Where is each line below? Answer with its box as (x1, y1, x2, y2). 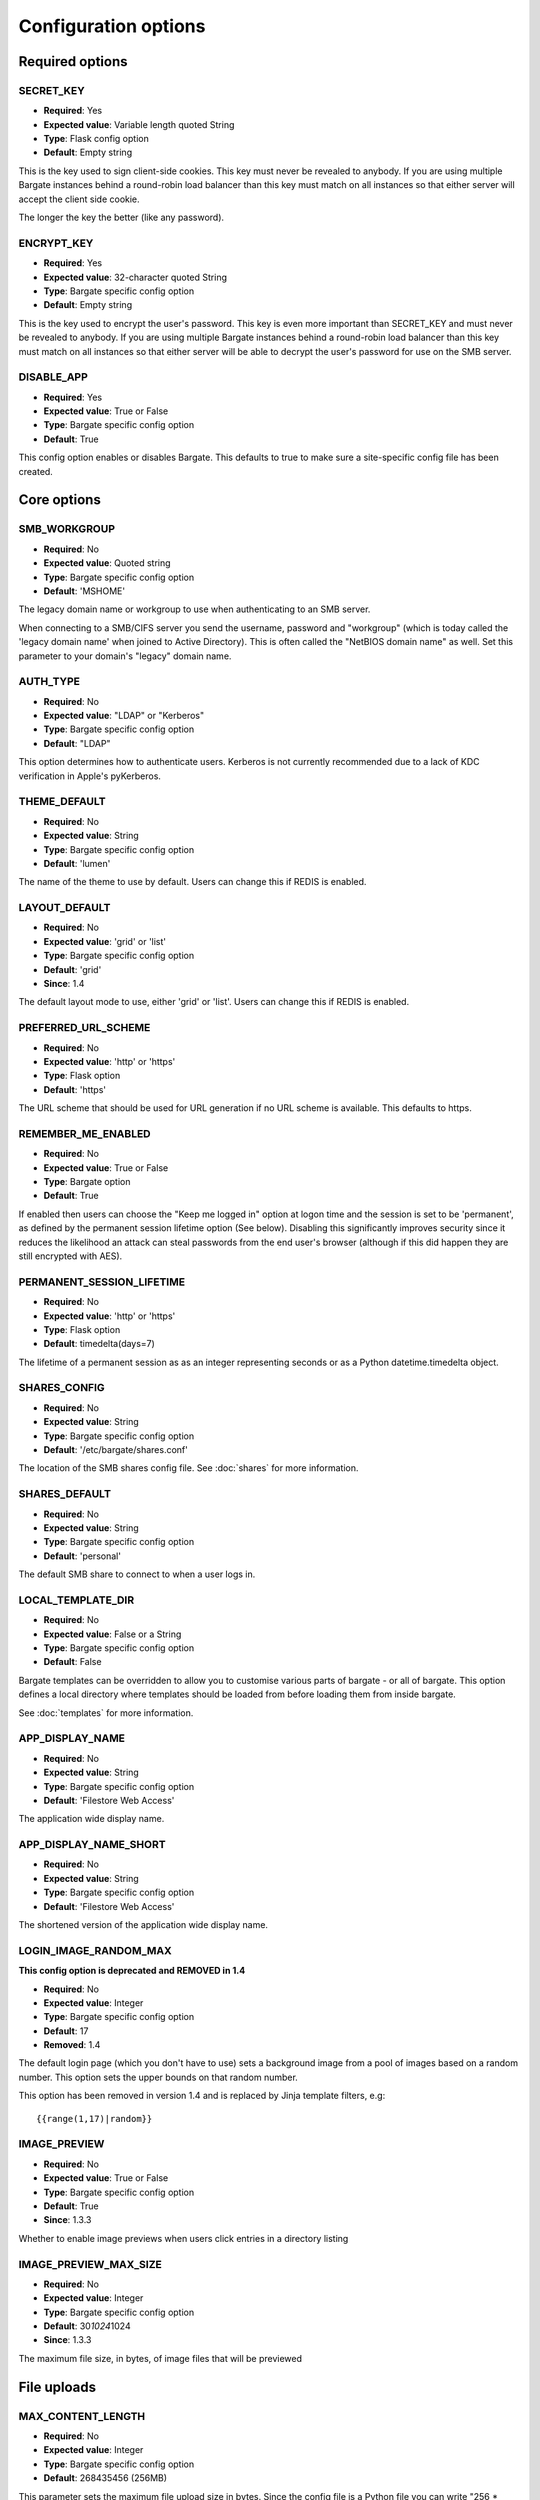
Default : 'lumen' (43, 857, 111, 869)
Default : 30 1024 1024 (43, 2320, 131, 2332)
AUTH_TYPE (18, 675, 80, 689)
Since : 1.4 (43, 978, 85, 990)
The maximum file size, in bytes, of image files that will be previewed (18, 2352, 303, 2364)
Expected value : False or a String (43, 1628, 182, 1640)
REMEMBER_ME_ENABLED (18, 1126, 151, 1140)
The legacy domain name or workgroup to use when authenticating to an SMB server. (18, 603, 371, 615)
